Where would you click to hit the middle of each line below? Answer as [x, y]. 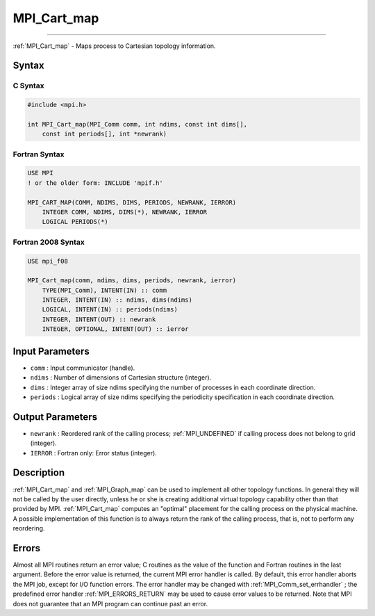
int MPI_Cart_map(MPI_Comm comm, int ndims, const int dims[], [137, 124]
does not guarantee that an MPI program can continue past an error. [110, 603]
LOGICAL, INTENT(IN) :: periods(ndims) [110, 310]
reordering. [29, 528]
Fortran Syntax [39, 154]
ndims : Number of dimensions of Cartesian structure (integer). [121, 378]
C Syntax [28, 86]
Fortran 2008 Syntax [49, 242]
